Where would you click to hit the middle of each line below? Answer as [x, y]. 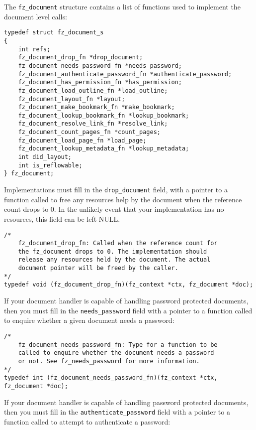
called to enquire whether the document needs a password [116, 353]
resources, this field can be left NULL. [62, 218]
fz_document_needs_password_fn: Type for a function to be [118, 345]
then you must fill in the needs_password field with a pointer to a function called [128, 310]
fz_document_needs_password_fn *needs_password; [100, 66]
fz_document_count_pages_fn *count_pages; [89, 132]
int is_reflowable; [50, 165]
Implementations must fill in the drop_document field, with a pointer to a [116, 190]
